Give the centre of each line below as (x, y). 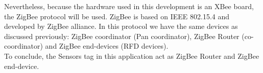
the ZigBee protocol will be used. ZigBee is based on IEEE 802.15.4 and (117, 16)
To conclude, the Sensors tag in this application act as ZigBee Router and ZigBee (132, 56)
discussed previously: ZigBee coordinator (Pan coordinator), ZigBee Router (122, 36)
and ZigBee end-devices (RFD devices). (107, 46)
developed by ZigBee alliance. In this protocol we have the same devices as (121, 26)
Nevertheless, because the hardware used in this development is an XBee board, (129, 6)
